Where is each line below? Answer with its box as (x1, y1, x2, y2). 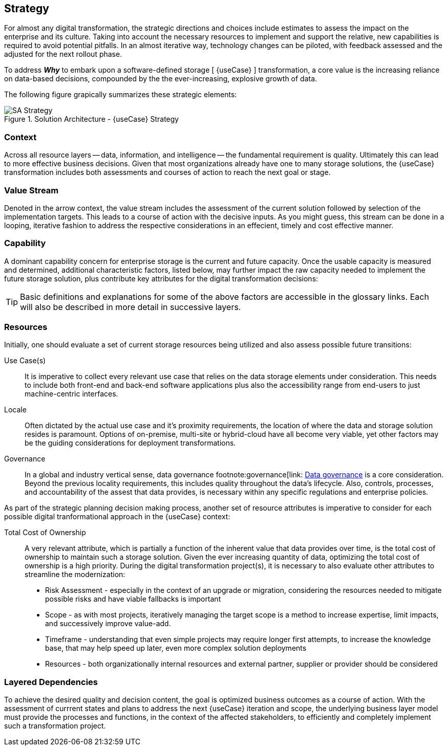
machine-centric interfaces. (25, 389, 118, 399)
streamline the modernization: (25, 570, 125, 579)
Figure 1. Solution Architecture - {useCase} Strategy (4, 115, 179, 124)
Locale (4, 405, 27, 414)
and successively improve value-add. (45, 619, 171, 628)
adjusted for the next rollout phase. (4, 50, 122, 59)
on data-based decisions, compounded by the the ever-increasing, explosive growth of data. (4, 74, 317, 83)
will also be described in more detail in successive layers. (20, 301, 241, 312)
